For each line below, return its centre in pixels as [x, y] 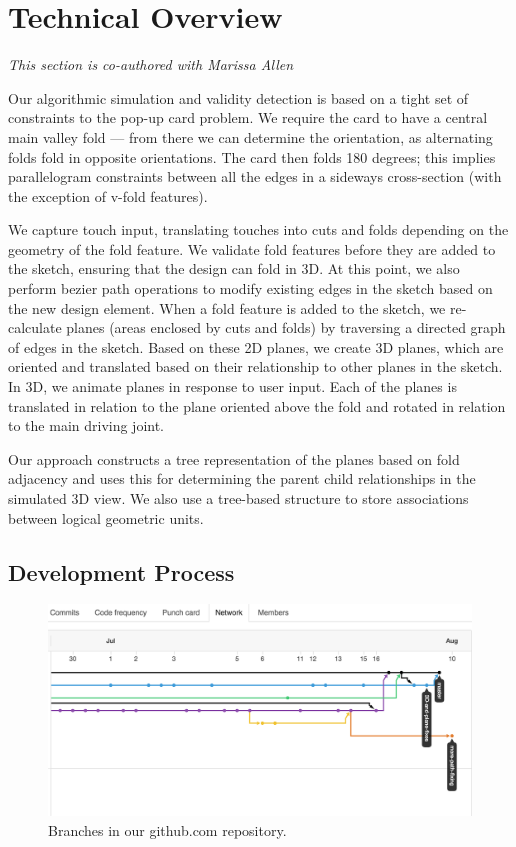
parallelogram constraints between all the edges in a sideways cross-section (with [255, 176]
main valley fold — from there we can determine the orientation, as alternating [250, 136]
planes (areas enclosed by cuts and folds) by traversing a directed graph [286, 327]
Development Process [121, 571]
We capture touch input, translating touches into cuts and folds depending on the [258, 229]
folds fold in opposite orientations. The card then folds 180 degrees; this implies [252, 156]
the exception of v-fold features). [108, 195]
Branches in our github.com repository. [167, 829]
